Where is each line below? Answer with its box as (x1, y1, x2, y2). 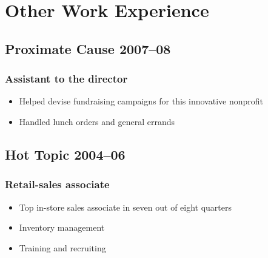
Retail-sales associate (5, 177, 110, 192)
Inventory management (19, 221, 105, 234)
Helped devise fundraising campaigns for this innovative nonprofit (19, 95, 264, 107)
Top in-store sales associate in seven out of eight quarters (19, 200, 232, 213)
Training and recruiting (19, 241, 106, 254)
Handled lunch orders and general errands (19, 115, 175, 127)
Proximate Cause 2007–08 (5, 39, 171, 58)
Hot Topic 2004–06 (5, 144, 126, 163)
